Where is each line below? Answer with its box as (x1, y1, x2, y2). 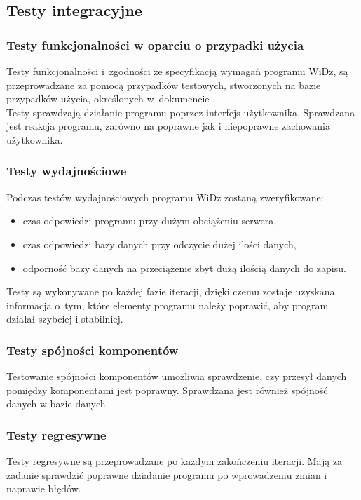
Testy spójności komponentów (6, 341, 179, 358)
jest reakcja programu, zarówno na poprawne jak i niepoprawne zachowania (6, 119, 330, 133)
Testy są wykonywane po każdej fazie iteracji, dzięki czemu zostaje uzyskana (6, 284, 335, 299)
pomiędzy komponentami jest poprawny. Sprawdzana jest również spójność (6, 382, 328, 397)
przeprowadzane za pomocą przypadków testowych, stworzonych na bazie (6, 77, 321, 92)
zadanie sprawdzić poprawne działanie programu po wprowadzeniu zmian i (6, 467, 327, 482)
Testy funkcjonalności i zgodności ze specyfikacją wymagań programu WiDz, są (6, 64, 348, 78)
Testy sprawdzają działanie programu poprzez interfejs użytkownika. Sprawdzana (6, 104, 355, 119)
